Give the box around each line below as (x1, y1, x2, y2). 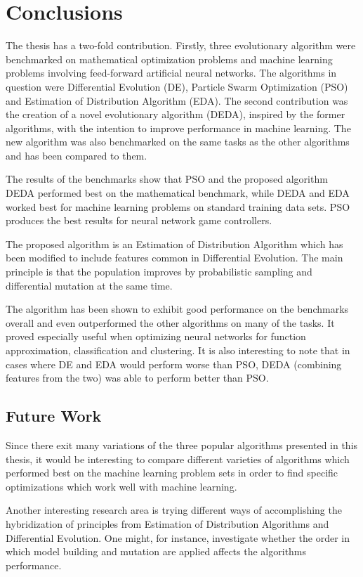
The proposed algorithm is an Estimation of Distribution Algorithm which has (6, 236, 343, 251)
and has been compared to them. (6, 148, 147, 162)
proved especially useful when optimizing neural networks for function (6, 329, 306, 344)
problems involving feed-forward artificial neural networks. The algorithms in (6, 65, 337, 80)
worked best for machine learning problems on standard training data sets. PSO (6, 199, 350, 214)
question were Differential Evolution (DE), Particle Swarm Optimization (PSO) (6, 79, 348, 93)
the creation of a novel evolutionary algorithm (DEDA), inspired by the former (6, 107, 345, 122)
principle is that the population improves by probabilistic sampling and (6, 264, 312, 279)
